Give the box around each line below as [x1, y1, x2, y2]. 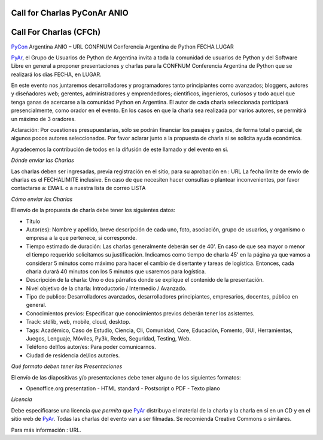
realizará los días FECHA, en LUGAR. [11, 71, 102, 78]
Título [26, 218, 41, 225]
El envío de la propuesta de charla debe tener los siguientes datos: [11, 207, 176, 214]
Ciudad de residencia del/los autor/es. [26, 351, 120, 359]
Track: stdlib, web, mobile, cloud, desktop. [26, 318, 131, 326]
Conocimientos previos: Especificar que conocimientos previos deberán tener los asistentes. [26, 309, 255, 317]
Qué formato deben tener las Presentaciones [11, 363, 123, 370]
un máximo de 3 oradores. [11, 115, 76, 122]
